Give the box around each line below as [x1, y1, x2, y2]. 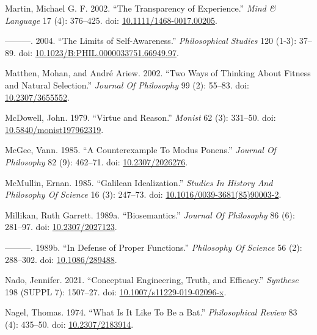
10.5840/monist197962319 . [5, 123, 104, 135]
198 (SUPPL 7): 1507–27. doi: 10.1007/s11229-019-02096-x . [5, 285, 227, 298]
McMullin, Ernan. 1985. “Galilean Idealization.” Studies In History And [5, 176, 273, 189]
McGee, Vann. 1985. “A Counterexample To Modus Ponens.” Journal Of [5, 143, 276, 156]
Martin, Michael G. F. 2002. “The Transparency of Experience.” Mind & [5, 2, 276, 14]
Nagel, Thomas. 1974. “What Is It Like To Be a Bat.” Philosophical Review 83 [5, 306, 297, 319]
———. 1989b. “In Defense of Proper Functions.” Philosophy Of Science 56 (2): [5, 240, 302, 253]
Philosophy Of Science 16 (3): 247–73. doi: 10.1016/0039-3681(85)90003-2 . [5, 188, 282, 201]
